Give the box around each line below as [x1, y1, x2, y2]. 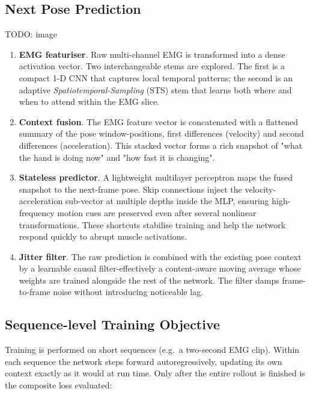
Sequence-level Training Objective [5, 315, 220, 334]
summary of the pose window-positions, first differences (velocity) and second [19, 127, 304, 140]
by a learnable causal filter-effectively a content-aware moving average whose [19, 262, 301, 275]
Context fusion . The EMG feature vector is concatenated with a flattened [19, 115, 298, 128]
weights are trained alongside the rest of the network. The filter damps [19, 273, 279, 286]
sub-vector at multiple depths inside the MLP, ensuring [65, 194, 269, 207]
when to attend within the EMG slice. [19, 95, 160, 108]
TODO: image [5, 28, 57, 40]
